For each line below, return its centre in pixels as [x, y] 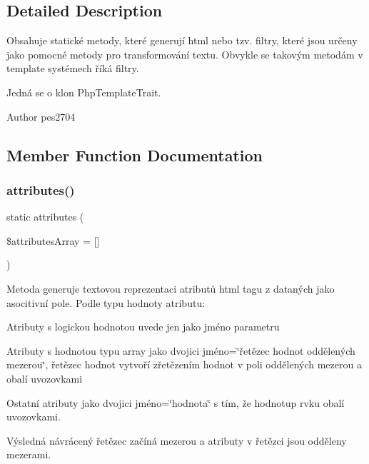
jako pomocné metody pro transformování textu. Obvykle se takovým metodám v [185, 54]
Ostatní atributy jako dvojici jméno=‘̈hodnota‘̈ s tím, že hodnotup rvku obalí [176, 402]
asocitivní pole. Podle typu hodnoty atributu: [106, 302]
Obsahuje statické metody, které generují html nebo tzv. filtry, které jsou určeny [182, 40]
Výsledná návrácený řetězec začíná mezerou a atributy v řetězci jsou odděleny [177, 440]
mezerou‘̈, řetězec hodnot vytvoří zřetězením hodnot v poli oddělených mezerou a [184, 364]
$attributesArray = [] [53, 240]
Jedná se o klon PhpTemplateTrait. [84, 92]
